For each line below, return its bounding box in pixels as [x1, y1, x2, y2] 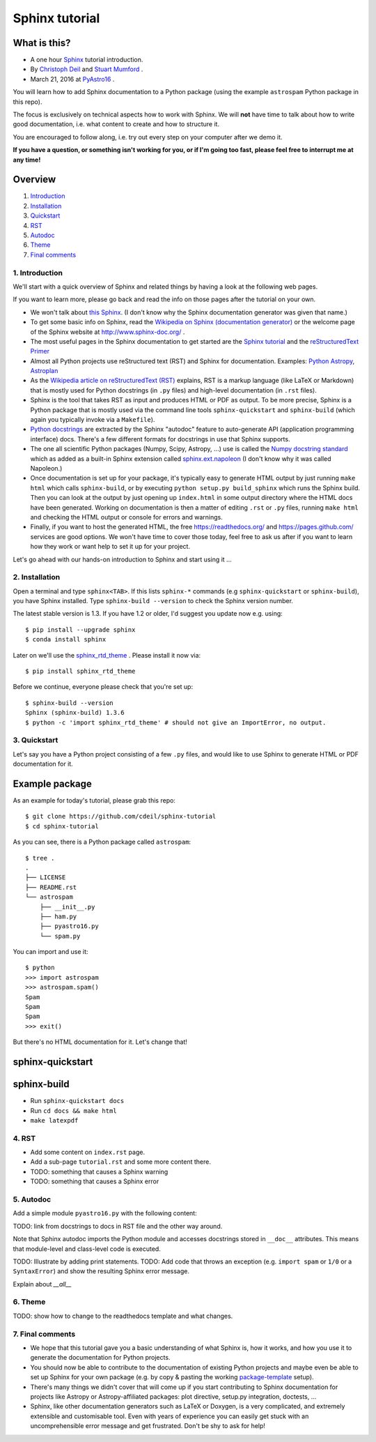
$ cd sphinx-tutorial [25, 822, 99, 830]
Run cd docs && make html [30, 1106, 118, 1115]
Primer [30, 347, 50, 356]
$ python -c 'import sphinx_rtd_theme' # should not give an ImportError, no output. [25, 718, 327, 727]
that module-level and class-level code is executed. [13, 1245, 162, 1253]
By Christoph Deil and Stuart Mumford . [30, 65, 143, 73]
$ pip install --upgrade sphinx [25, 625, 136, 634]
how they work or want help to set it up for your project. [30, 542, 191, 551]
